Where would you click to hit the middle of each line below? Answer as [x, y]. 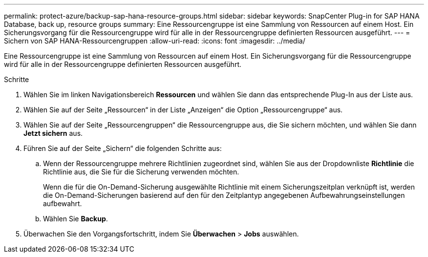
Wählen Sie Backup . [75, 219]
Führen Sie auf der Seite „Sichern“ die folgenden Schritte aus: [123, 148]
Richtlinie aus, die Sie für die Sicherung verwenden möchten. [141, 172]
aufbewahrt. [63, 203]
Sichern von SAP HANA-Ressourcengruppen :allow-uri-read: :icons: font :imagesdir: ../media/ [155, 41]
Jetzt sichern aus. [53, 133]
